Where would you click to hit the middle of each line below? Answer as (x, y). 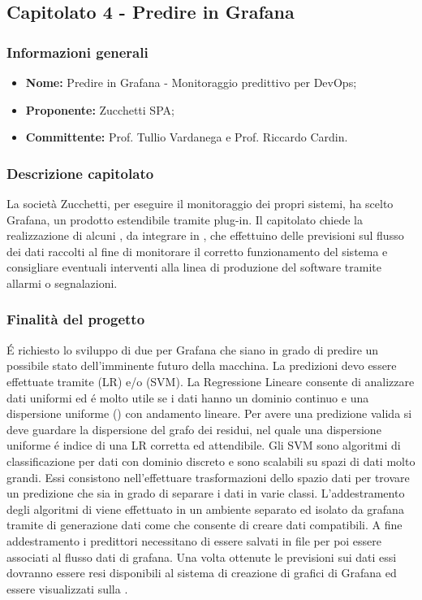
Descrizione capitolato (80, 173)
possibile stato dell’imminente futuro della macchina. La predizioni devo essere (202, 365)
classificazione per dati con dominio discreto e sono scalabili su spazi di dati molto (211, 461)
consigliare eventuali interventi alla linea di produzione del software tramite (194, 267)
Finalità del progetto (76, 319)
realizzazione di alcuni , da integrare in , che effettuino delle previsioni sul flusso (205, 235)
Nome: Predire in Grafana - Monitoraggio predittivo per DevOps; (191, 82)
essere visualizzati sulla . (67, 588)
